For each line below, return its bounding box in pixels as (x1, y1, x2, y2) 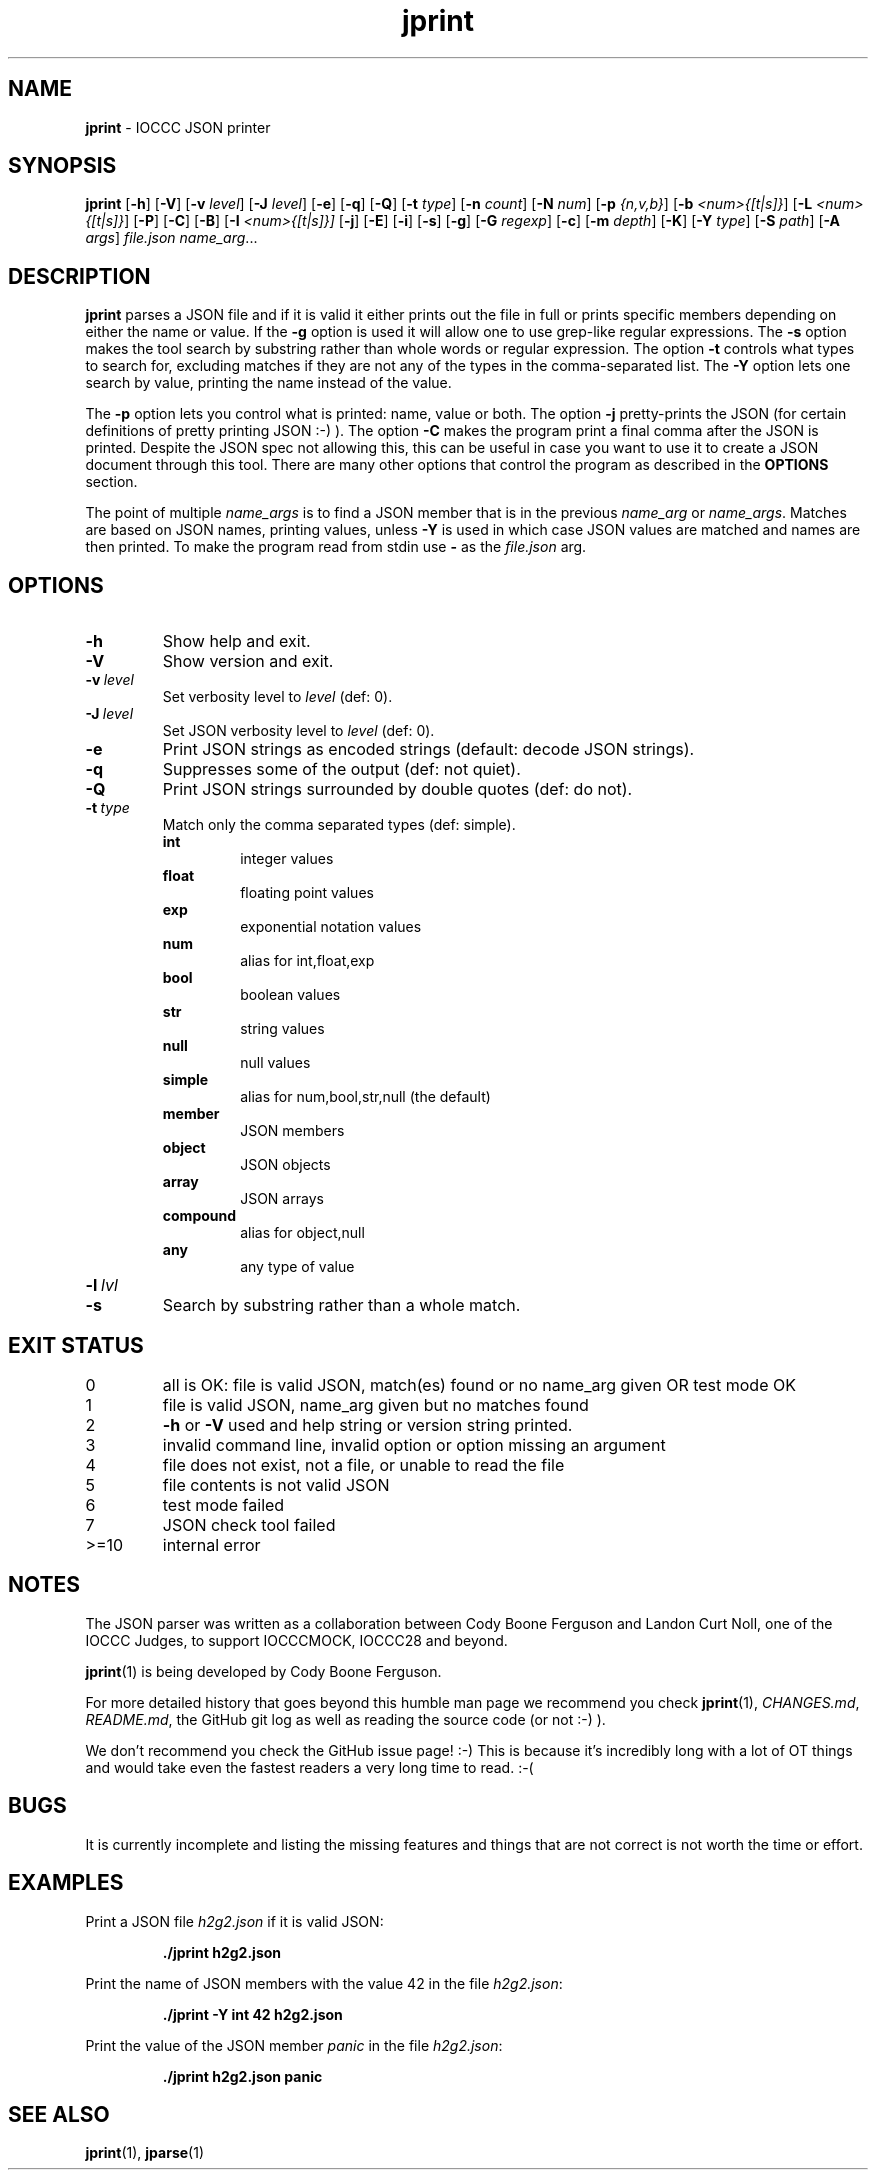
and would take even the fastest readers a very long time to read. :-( (85, 1758, 534, 1776)
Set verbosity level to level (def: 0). (162, 688, 393, 706)
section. (85, 473, 138, 491)
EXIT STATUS (8, 1332, 144, 1358)
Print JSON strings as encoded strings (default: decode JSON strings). (162, 739, 695, 760)
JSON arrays (240, 1190, 324, 1208)
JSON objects (240, 1156, 331, 1174)
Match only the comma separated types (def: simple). (162, 816, 516, 834)
